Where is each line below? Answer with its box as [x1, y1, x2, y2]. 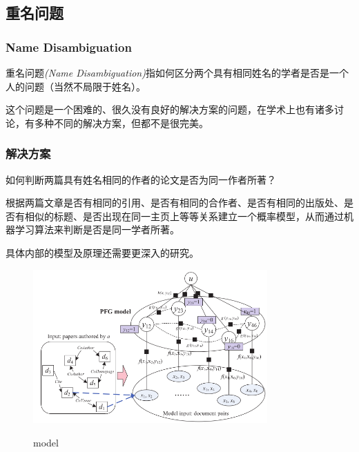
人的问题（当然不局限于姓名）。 [6, 79, 146, 93]
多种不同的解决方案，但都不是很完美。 [34, 115, 208, 130]
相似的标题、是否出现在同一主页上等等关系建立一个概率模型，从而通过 [24, 208, 344, 223]
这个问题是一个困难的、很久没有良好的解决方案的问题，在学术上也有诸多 [6, 102, 334, 117]
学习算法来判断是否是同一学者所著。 [14, 222, 179, 237]
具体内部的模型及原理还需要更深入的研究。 [6, 245, 199, 259]
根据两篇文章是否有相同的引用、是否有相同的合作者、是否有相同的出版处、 [6, 195, 344, 210]
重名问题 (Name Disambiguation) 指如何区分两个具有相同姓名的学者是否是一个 [6, 66, 349, 79]
